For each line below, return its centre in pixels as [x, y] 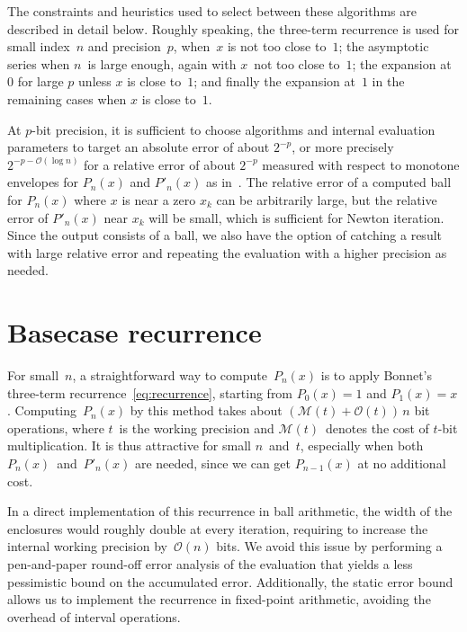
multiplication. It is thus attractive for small [129, 445]
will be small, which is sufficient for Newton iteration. [296, 217]
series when [39, 63]
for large [40, 81]
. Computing [42, 410]
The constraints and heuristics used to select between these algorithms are [212, 11]
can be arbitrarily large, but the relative [327, 199]
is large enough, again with [162, 63]
